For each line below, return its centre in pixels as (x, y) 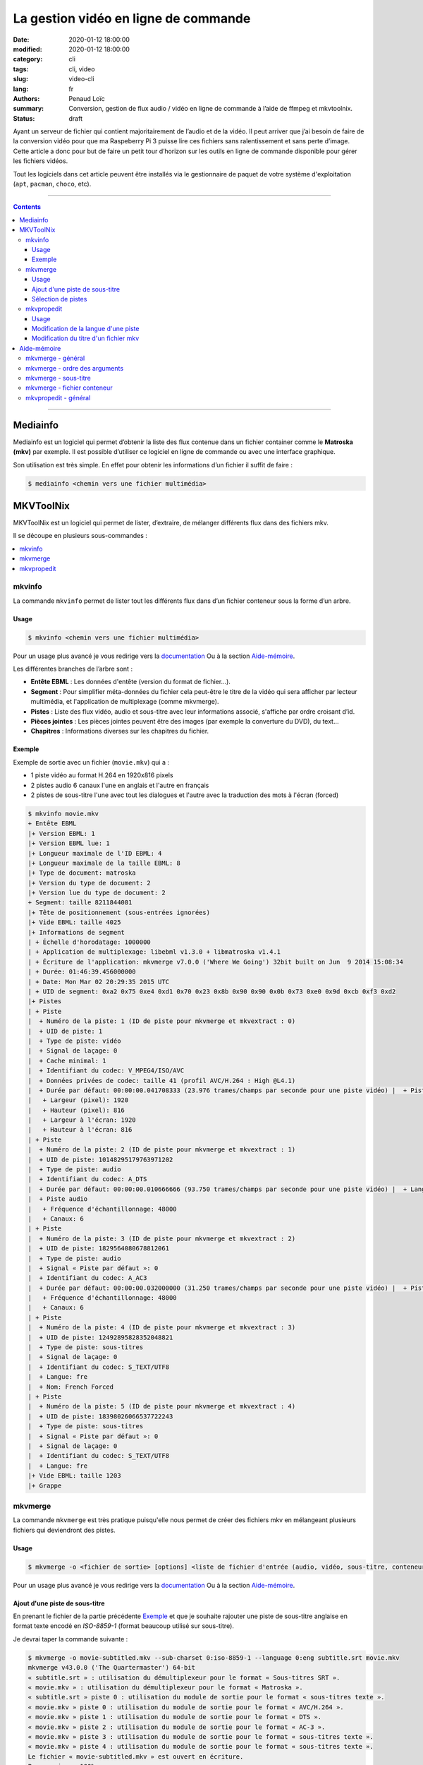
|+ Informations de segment (76, 932)
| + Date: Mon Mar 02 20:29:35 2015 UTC (98, 982)
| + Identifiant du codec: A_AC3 (87, 1278)
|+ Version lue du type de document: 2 (97, 893)
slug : (20, 79)
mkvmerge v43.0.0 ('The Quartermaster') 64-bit (111, 1668)
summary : (29, 109)
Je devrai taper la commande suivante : (70, 1639)
